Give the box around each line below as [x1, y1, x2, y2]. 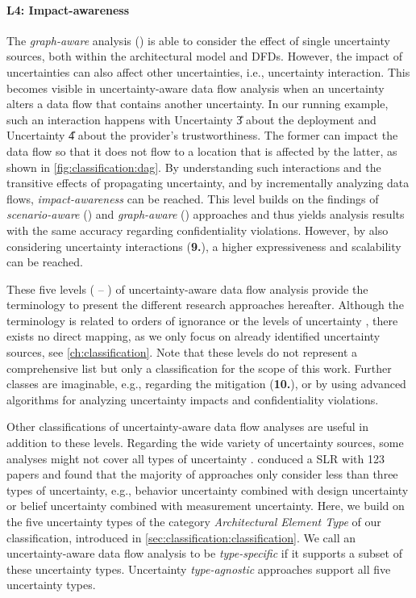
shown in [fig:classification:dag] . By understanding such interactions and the [6, 158, 381, 175]
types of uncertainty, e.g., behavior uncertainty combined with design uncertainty [6, 481, 409, 498]
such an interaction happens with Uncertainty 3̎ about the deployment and [6, 111, 376, 128]
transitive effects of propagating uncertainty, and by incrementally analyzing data [6, 174, 410, 191]
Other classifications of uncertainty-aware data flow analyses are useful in [6, 418, 368, 435]
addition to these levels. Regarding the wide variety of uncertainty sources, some [6, 434, 404, 451]
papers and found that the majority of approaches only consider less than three [6, 466, 398, 483]
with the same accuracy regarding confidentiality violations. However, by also [6, 221, 389, 238]
